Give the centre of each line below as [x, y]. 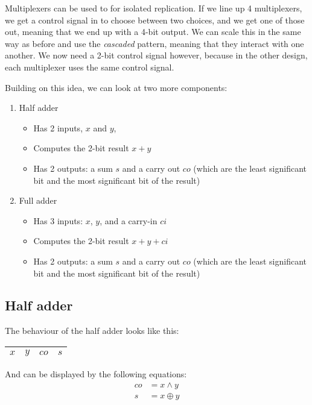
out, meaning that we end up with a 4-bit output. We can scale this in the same [153, 32]
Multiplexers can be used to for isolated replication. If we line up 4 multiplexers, [154, 8]
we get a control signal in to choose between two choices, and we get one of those [155, 20]
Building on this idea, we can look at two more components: [116, 87]
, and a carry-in [129, 220]
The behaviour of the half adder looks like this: [92, 331]
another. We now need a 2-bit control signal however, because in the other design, [156, 55]
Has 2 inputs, [58, 127]
